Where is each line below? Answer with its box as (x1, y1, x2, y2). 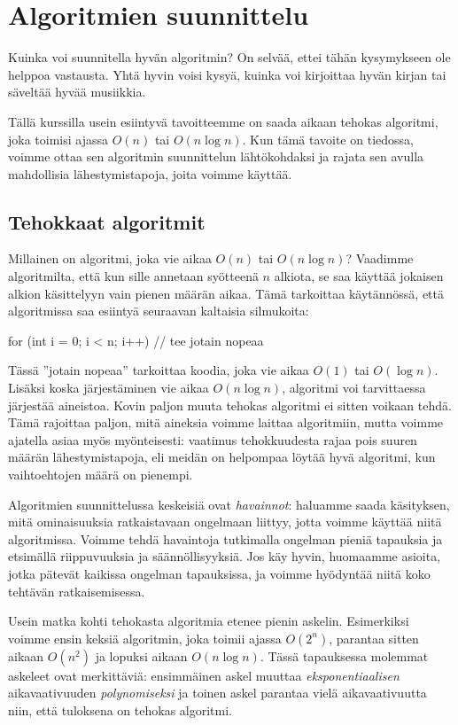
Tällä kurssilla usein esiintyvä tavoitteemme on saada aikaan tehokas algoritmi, (8, 112, 439, 130)
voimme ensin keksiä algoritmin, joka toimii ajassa (8, 628, 282, 647)
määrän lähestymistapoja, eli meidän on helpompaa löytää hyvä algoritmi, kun (8, 448, 436, 466)
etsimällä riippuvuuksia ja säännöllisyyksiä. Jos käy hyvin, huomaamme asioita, (8, 547, 441, 565)
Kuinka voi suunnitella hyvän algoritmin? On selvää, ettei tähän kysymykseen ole (8, 48, 451, 66)
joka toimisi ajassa (8, 129, 109, 148)
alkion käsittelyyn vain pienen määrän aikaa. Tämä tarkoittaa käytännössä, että (8, 284, 444, 302)
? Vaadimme (345, 249, 414, 268)
